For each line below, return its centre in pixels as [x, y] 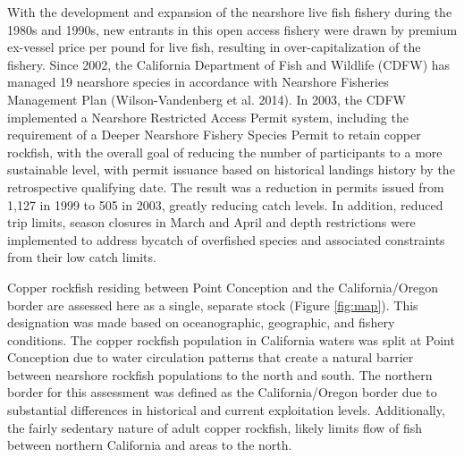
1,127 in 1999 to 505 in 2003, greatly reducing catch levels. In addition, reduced [225, 204]
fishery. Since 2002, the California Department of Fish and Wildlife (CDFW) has [229, 64]
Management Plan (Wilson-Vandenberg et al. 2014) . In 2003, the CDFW [207, 99]
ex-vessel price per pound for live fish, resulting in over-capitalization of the [214, 47]
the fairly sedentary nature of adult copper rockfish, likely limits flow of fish [215, 427]
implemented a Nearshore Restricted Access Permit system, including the [208, 117]
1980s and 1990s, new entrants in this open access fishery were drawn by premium [232, 29]
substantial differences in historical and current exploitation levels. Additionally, [226, 410]
